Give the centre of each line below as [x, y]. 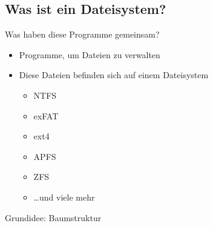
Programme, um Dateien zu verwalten [90, 54]
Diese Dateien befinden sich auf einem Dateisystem [114, 75]
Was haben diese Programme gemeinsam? [82, 34]
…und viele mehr [64, 197]
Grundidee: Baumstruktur [53, 217]
